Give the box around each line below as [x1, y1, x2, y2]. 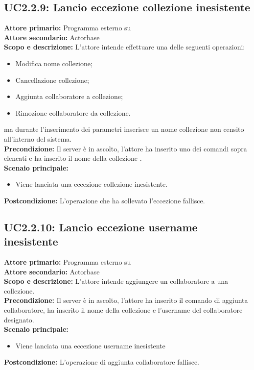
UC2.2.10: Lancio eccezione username [4, 219, 198, 234]
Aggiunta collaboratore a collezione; [15, 91, 123, 101]
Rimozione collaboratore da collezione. [15, 107, 131, 118]
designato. [4, 314, 34, 324]
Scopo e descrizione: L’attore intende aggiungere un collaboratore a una [4, 276, 229, 286]
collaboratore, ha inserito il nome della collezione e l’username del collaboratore [4, 305, 243, 315]
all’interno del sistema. [4, 133, 72, 144]
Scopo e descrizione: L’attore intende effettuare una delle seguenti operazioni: [4, 42, 245, 52]
